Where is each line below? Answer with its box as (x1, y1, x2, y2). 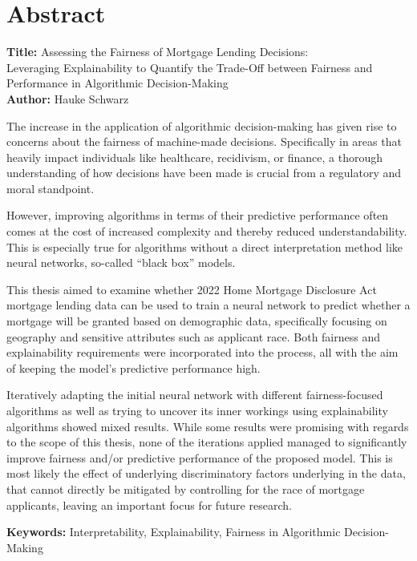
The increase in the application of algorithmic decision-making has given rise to (6, 117, 397, 134)
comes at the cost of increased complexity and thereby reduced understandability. (6, 223, 407, 240)
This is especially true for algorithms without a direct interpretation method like (6, 238, 403, 255)
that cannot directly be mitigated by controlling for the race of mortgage (6, 480, 365, 497)
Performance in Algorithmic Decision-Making (6, 75, 229, 91)
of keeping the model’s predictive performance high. (6, 359, 261, 376)
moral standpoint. (6, 180, 95, 196)
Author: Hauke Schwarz (6, 90, 129, 107)
